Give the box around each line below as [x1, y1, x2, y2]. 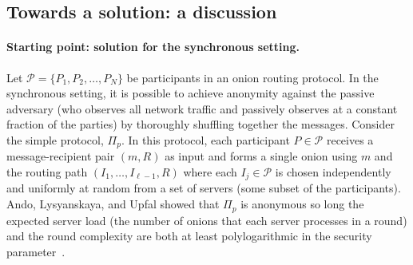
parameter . [6, 243, 66, 259]
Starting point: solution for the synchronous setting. [6, 38, 300, 55]
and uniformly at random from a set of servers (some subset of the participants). [6, 180, 401, 196]
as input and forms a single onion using [165, 148, 358, 164]
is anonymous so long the [240, 196, 364, 212]
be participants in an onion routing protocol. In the [126, 69, 379, 85]
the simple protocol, [6, 131, 104, 148]
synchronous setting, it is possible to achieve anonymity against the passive [6, 85, 375, 101]
